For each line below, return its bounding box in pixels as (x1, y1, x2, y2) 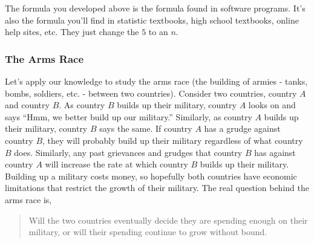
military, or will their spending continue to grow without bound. (28, 225, 267, 238)
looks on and (248, 99, 296, 111)
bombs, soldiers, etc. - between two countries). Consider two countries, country (5, 86, 297, 99)
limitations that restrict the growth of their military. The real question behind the (5, 181, 309, 194)
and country (5, 99, 50, 111)
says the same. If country (99, 122, 192, 135)
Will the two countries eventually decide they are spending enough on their (28, 213, 308, 226)
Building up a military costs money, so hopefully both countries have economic (5, 169, 297, 182)
